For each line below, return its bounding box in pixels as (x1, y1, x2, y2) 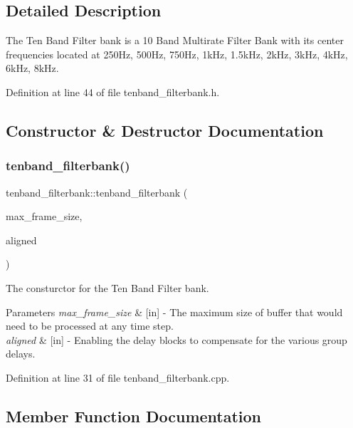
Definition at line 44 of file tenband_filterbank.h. (6, 84, 220, 99)
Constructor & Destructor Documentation (6, 119, 324, 141)
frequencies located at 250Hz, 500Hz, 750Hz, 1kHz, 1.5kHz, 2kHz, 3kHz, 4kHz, (6, 46, 348, 61)
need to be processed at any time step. (6, 318, 174, 333)
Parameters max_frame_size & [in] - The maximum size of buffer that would (6, 304, 343, 319)
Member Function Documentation (6, 404, 262, 427)
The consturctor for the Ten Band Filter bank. (6, 280, 209, 295)
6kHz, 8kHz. (6, 61, 59, 75)
